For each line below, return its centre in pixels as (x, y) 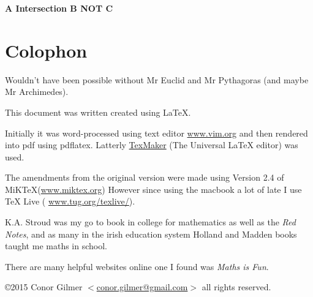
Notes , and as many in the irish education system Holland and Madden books (151, 234)
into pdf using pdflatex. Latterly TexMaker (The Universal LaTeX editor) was (152, 145)
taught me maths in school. (56, 246)
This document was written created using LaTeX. (98, 112)
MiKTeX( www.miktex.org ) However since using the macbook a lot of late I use (153, 189)
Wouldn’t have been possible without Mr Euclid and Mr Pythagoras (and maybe (157, 79)
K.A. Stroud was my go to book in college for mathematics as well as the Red (150, 222)
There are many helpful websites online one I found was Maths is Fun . (137, 266)
